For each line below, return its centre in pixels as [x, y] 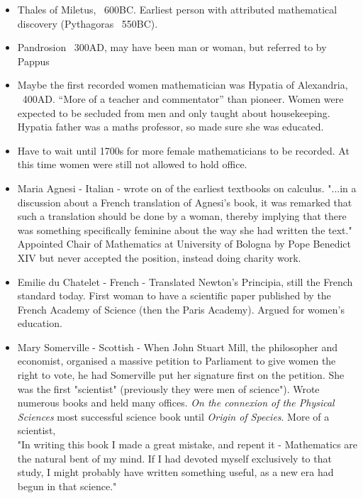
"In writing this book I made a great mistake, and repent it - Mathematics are [188, 444]
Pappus [33, 61]
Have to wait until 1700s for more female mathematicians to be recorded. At [183, 150]
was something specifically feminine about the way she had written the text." [185, 229]
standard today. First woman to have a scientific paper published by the [174, 295]
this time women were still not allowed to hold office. [132, 164]
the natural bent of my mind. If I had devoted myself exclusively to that [174, 458]
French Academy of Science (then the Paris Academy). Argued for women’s [181, 309]
